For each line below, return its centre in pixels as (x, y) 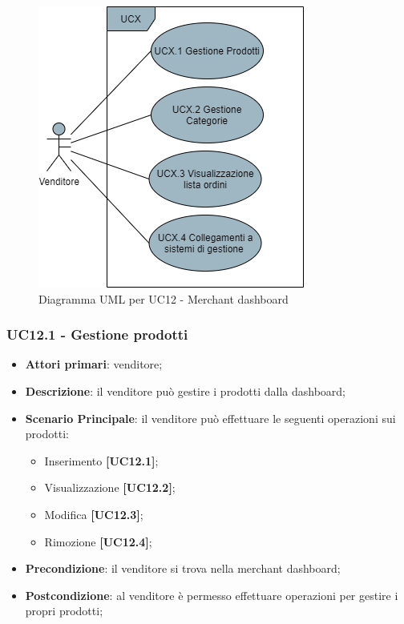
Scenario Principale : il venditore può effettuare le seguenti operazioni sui (210, 418)
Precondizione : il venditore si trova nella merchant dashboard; (183, 568)
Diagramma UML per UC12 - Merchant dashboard (164, 298)
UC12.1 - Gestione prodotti (97, 334)
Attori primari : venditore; (94, 364)
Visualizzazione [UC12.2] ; (110, 487)
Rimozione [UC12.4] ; (98, 541)
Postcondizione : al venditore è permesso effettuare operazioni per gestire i (212, 595)
